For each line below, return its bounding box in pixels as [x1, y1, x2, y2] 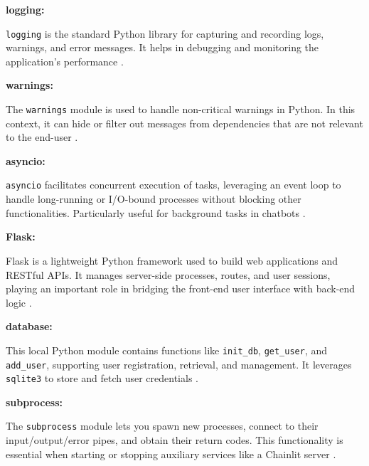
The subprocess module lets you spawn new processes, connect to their [6, 418, 319, 433]
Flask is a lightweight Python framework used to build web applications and [6, 253, 338, 268]
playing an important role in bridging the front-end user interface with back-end [6, 281, 355, 296]
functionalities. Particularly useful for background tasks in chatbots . [6, 205, 306, 220]
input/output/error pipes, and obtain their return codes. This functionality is [6, 433, 343, 448]
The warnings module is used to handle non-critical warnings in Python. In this [6, 102, 355, 117]
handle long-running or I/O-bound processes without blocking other [6, 191, 301, 206]
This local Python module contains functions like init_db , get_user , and [6, 342, 328, 357]
